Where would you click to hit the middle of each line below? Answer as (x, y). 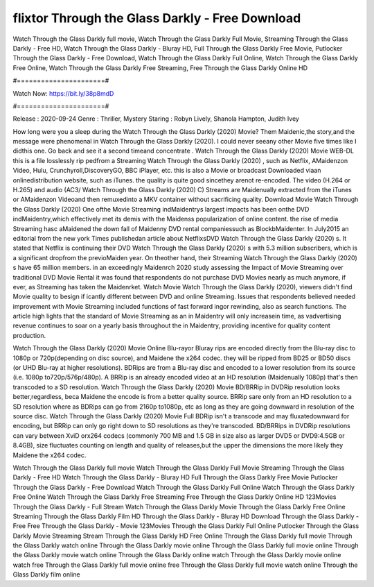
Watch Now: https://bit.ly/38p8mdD (63, 93)
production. (29, 335)
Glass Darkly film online (46, 575)
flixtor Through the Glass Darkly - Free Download (157, 18)
